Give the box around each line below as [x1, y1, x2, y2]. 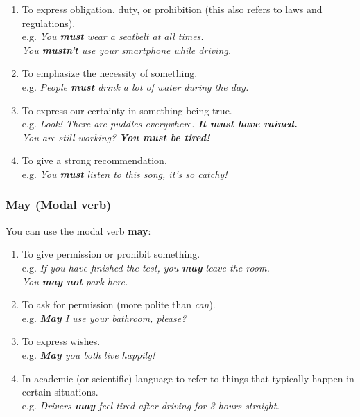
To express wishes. [22, 334, 101, 348]
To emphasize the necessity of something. [22, 66, 198, 80]
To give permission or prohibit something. [22, 247, 200, 261]
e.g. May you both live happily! [22, 347, 155, 362]
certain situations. [22, 384, 98, 399]
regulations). [22, 15, 76, 30]
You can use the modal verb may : [6, 223, 151, 238]
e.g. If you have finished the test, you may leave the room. [22, 260, 270, 274]
